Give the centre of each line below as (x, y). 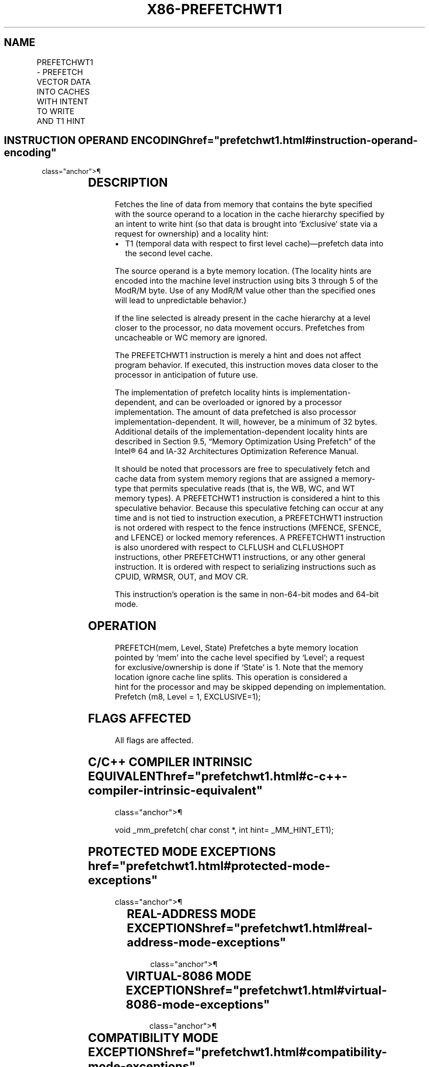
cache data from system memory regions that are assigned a (227, 479)
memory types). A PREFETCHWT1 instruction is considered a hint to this (247, 498)
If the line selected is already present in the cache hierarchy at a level (243, 318)
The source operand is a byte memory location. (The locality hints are (243, 271)
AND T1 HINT (61, 121)
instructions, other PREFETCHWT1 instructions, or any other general (240, 557)
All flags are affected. (154, 740)
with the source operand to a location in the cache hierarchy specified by (250, 214)
